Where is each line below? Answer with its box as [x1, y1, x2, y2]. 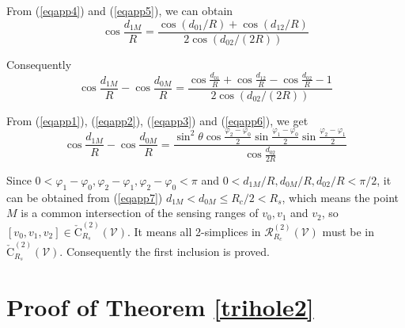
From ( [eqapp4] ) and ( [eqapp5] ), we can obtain [6, 2, 233, 18]
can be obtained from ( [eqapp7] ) [6, 189, 163, 205]
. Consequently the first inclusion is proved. [59, 243, 270, 260]
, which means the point [282, 189, 399, 205]
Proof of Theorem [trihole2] [6, 291, 314, 323]
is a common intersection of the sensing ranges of [21, 204, 259, 221]
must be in [322, 223, 375, 239]
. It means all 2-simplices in [127, 223, 261, 239]
